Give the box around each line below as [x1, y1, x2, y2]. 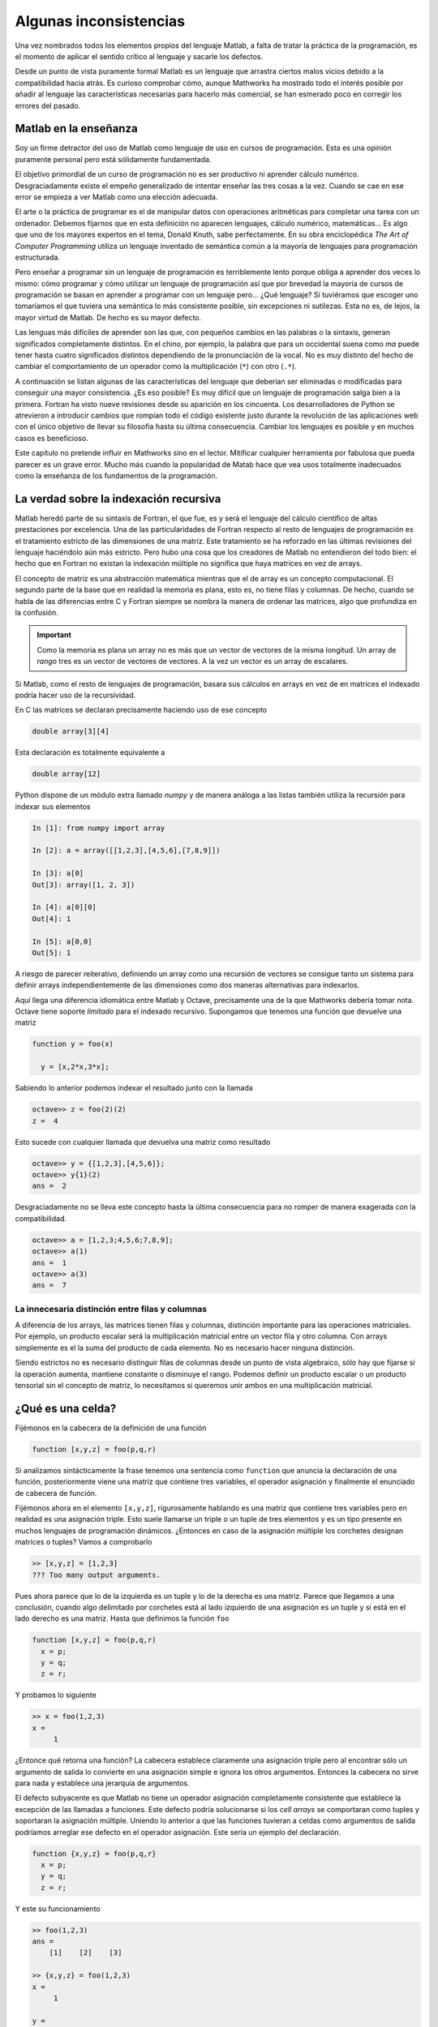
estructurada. [15, 252, 61, 262]
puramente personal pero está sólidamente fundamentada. [15, 154, 212, 164]
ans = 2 [32, 1181, 67, 1191]
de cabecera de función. [15, 1488, 97, 1498]
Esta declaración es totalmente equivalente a [15, 748, 165, 757]
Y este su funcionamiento [15, 1904, 101, 1913]
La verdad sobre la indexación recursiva [15, 491, 221, 506]
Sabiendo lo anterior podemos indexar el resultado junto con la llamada [15, 1083, 253, 1093]
